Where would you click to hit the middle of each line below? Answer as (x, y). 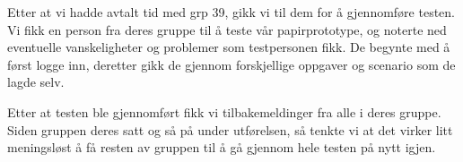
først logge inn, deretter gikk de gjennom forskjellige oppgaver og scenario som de (231, 64)
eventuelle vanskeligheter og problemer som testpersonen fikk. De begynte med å (229, 47)
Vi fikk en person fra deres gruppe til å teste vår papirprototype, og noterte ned (227, 29)
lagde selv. (36, 82)
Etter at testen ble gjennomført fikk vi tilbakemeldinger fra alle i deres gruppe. (224, 111)
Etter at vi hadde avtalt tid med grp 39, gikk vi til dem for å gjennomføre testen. (231, 12)
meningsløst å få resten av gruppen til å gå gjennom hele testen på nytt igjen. (222, 147)
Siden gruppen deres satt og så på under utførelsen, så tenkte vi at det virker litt (230, 129)
